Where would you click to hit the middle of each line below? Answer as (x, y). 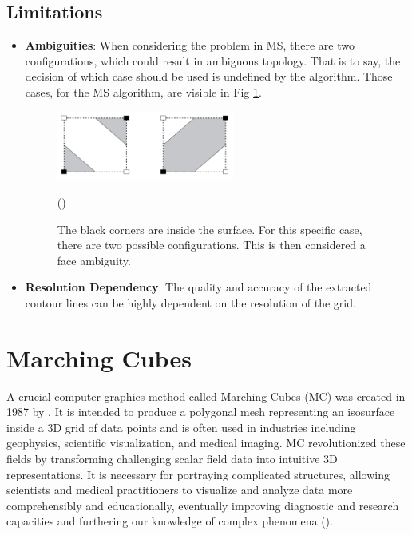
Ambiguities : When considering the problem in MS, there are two (190, 45)
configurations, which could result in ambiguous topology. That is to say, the (213, 60)
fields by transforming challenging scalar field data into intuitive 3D (172, 458)
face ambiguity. (94, 260)
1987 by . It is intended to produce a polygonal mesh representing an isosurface (201, 412)
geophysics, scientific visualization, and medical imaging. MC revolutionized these (206, 443)
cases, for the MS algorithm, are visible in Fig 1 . (143, 91)
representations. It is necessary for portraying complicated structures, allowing (198, 474)
